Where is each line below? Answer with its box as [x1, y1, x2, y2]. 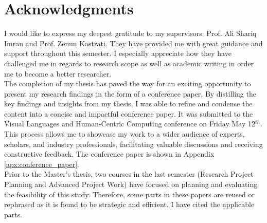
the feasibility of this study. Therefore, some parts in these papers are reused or [4, 189, 255, 199]
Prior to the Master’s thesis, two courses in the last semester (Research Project [4, 169, 254, 179]
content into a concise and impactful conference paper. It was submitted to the [4, 108, 253, 119]
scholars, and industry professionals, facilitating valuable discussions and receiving [4, 138, 263, 149]
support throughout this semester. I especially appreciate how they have [4, 48, 232, 59]
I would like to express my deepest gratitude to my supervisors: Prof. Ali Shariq [4, 28, 257, 39]
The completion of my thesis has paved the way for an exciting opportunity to [4, 78, 251, 89]
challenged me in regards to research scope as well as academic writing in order [4, 58, 254, 68]
